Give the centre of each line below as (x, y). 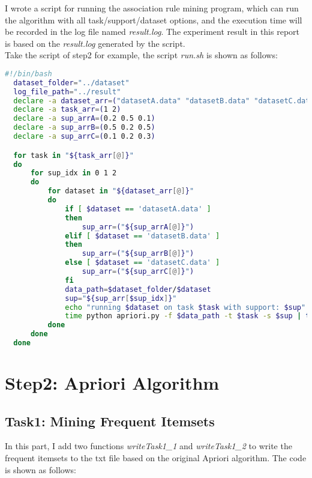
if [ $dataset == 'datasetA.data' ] (138, 209)
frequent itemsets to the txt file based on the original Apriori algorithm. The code (156, 458)
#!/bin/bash (28, 74)
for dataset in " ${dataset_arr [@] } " (121, 191)
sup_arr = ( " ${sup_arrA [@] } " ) (138, 227)
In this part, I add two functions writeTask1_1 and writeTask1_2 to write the (148, 446)
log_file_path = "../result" (67, 92)
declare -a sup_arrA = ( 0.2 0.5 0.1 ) (84, 119)
